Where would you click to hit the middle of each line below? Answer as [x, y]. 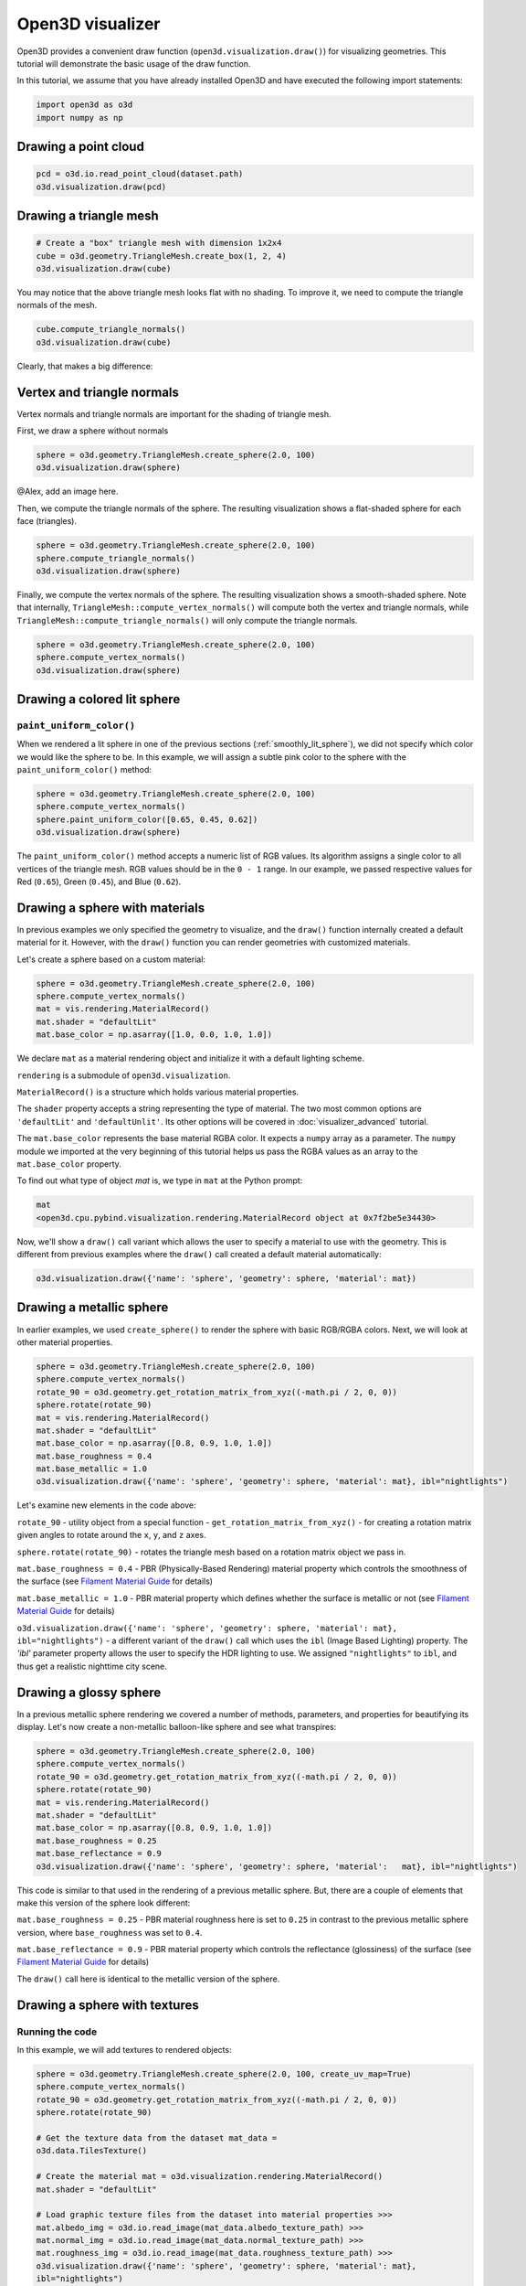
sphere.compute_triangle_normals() [116, 558]
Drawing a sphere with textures [108, 2005]
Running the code [57, 2032]
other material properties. [65, 1342]
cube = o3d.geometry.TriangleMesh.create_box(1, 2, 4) [161, 256]
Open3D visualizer [89, 24]
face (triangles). [47, 521]
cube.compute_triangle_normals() [111, 330]
